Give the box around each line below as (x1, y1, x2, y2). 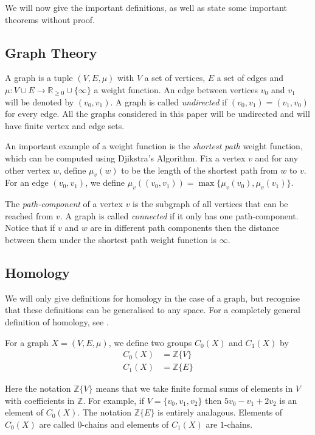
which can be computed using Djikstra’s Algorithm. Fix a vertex (5, 151, 246, 164)
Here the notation (5, 382, 71, 395)
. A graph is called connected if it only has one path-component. (60, 209, 299, 222)
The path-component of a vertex (5, 197, 123, 210)
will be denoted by (5, 95, 74, 108)
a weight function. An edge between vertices (94, 83, 258, 96)
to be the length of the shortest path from (121, 163, 278, 176)
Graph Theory (5, 43, 97, 62)
